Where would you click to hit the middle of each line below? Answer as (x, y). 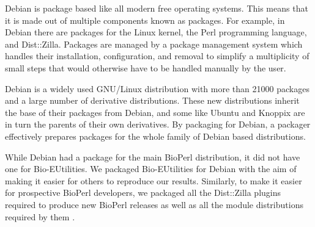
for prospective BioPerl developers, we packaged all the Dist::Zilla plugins (143, 193)
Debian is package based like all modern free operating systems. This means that (157, 8)
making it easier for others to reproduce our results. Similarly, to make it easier (154, 180)
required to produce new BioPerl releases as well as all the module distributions (154, 204)
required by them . (40, 216)
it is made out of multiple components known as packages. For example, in (145, 20)
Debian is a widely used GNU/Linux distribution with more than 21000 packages (157, 88)
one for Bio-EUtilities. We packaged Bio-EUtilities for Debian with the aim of (151, 169)
